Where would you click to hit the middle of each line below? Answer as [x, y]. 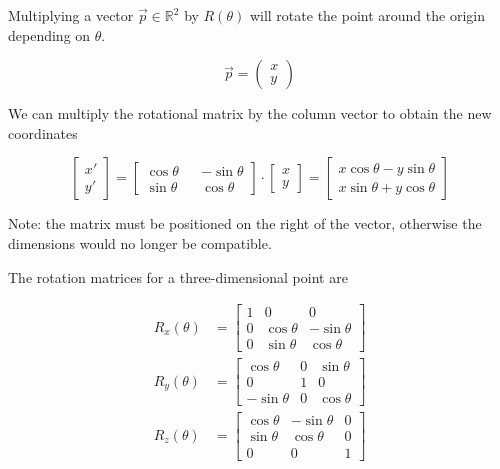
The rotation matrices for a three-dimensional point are [178, 276]
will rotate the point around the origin [367, 15]
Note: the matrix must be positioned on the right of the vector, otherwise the [245, 223]
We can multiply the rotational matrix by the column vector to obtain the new [250, 113]
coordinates [43, 132]
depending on [49, 34]
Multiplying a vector [71, 15]
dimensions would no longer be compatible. [140, 242]
